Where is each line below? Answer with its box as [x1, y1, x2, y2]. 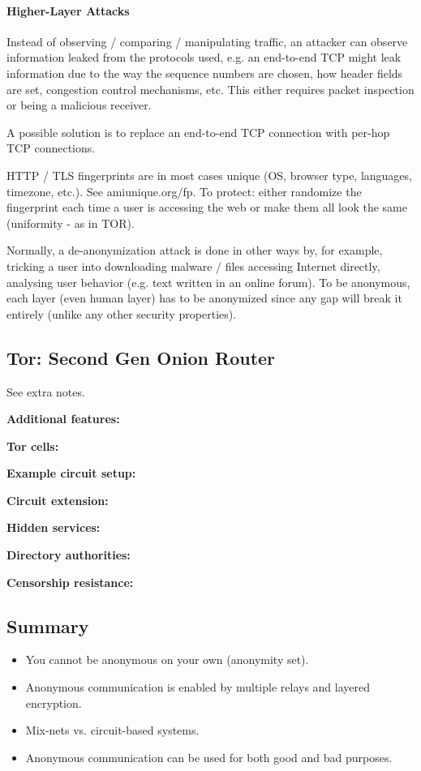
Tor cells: [6, 437, 59, 454]
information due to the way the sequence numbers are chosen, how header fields [6, 64, 403, 81]
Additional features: [6, 410, 120, 427]
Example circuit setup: [6, 465, 136, 482]
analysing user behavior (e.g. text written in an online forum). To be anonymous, [6, 273, 410, 290]
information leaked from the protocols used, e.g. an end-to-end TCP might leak [6, 49, 402, 66]
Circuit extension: [6, 491, 109, 508]
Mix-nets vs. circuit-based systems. [25, 722, 200, 739]
